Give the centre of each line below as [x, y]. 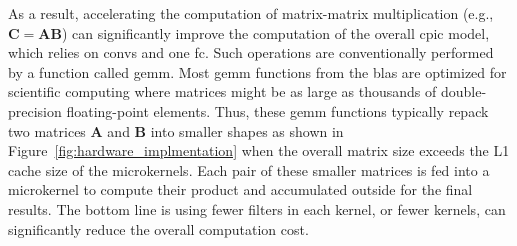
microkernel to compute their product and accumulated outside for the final [240, 189]
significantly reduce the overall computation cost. [158, 228]
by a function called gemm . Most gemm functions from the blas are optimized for [257, 71]
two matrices [47, 130]
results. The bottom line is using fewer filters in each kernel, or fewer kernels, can [257, 208]
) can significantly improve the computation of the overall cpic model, [275, 32]
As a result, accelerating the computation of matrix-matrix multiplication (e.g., [251, 13]
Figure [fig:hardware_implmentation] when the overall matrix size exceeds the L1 [259, 150]
